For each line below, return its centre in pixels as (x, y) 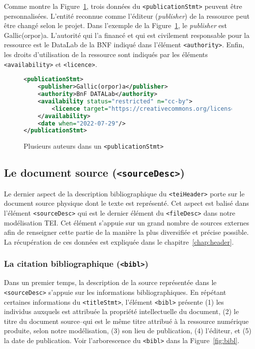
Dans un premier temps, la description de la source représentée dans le (110, 282)
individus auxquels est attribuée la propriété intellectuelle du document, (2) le (121, 311)
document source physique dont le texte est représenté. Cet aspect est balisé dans (127, 203)
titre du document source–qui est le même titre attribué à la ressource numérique (126, 321)
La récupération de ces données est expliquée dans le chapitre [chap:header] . (119, 241)
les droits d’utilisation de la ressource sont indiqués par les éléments (106, 54)
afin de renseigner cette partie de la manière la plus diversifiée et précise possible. (127, 232)
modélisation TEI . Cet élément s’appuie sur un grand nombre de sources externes (127, 222)
